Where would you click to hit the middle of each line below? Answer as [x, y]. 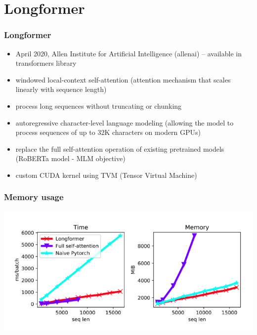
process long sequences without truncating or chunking [99, 105]
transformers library [46, 63]
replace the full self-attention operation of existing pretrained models [120, 148]
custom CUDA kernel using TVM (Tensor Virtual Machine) [106, 175]
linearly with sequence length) [61, 89]
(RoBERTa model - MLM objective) [70, 158]
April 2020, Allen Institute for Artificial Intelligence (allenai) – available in [128, 53]
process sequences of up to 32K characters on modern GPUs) [108, 132]
